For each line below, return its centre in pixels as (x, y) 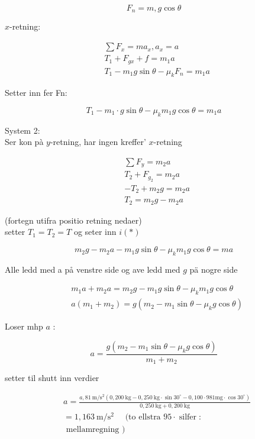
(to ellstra (143, 417)
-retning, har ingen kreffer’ (98, 142)
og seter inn (95, 232)
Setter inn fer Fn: (36, 93)
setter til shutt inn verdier (52, 378)
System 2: (22, 130)
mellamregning (93, 429)
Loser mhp (24, 326)
